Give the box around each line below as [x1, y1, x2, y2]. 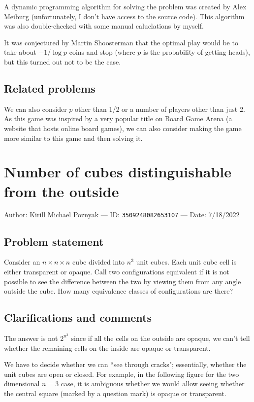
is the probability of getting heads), [143, 47, 250, 57]
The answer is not [4, 333, 58, 343]
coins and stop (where [69, 47, 135, 57]
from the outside [4, 181, 119, 201]
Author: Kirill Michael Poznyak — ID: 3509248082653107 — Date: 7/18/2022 [4, 209, 240, 220]
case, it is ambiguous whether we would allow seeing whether [61, 378, 245, 389]
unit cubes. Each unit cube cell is [136, 257, 237, 267]
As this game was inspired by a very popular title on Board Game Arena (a [4, 113, 232, 124]
